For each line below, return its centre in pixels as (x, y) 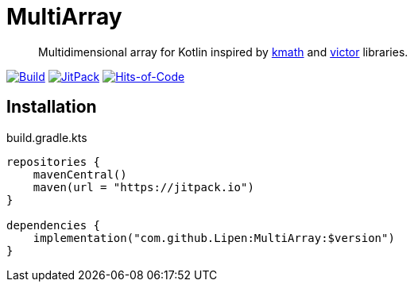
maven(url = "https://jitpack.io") (143, 187)
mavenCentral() (80, 174)
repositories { (54, 161)
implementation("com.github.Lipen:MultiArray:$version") (214, 238)
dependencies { (54, 225)
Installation (52, 107)
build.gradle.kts (47, 137)
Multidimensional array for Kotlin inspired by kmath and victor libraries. (223, 52)
